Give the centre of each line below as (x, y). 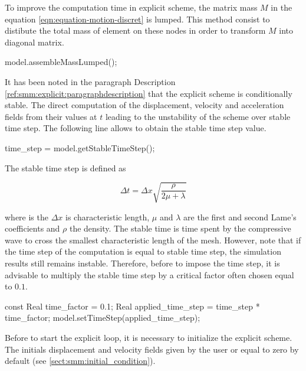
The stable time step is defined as (65, 167)
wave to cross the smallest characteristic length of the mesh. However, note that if (153, 240)
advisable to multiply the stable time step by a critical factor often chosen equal (149, 274)
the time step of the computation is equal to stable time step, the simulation (143, 251)
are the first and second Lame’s (240, 217)
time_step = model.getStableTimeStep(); (80, 147)
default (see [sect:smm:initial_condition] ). (80, 361)
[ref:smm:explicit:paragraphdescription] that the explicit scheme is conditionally (149, 93)
